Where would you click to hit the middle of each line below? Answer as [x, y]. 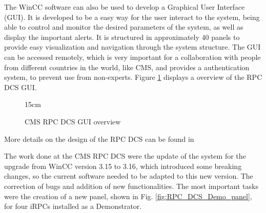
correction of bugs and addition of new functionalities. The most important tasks [131, 186]
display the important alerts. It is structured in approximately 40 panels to [122, 37]
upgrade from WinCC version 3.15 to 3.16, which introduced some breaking [123, 166]
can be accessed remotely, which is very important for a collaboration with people [132, 57]
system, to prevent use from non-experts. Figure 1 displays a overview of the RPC [133, 77]
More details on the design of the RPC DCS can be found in [99, 139]
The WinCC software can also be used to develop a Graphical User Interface [125, 7]
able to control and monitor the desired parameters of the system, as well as [124, 27]
